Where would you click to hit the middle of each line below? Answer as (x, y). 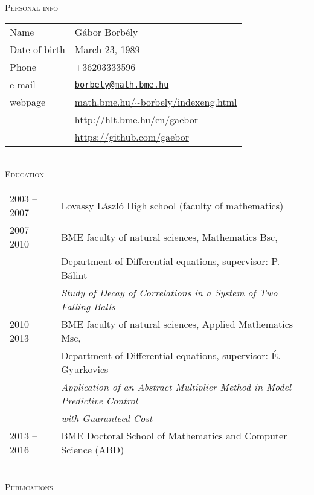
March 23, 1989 (107, 49)
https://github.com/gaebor (132, 137)
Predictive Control (99, 401)
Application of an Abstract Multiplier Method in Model (176, 387)
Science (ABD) (93, 450)
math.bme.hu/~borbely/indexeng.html (156, 102)
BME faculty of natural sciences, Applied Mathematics (177, 324)
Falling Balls (88, 307)
